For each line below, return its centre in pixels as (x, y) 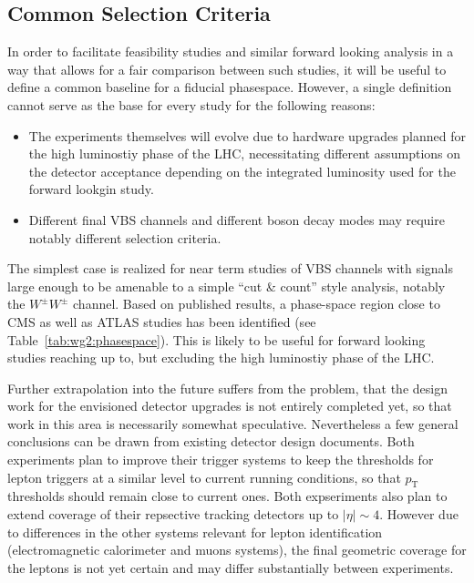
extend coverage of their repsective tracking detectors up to (173, 514)
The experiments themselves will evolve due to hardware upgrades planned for (247, 135)
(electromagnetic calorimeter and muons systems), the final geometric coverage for (237, 550)
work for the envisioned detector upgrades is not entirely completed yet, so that (230, 406)
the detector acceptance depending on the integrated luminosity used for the (242, 171)
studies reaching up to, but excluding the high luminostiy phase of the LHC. (221, 358)
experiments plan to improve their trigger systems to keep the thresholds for (221, 460)
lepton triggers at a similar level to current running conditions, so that (204, 477)
